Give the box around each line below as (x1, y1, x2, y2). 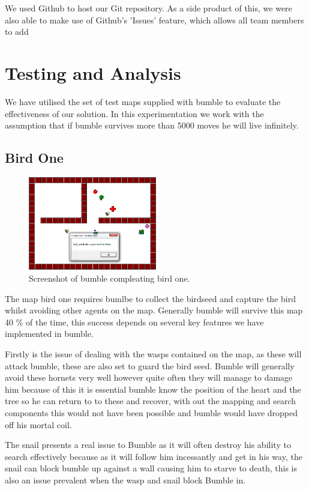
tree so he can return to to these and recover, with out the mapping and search (5, 395, 296, 407)
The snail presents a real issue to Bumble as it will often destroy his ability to (5, 438, 291, 451)
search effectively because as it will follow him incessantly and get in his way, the (5, 450, 302, 462)
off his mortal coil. (5, 418, 72, 431)
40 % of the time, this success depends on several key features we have (5, 315, 264, 328)
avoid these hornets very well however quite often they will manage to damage (5, 371, 293, 384)
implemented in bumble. (5, 327, 94, 340)
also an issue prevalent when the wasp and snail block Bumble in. (5, 473, 246, 486)
